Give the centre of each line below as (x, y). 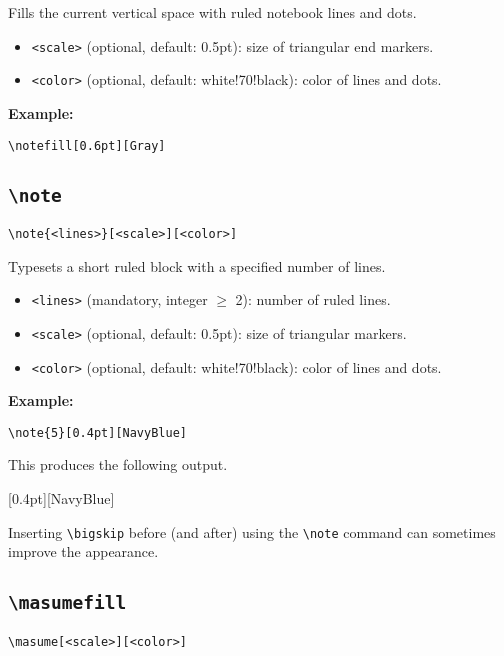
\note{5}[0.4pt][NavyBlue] (97, 432)
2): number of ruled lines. (313, 299)
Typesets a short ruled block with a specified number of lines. (197, 265)
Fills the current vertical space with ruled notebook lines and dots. (212, 12)
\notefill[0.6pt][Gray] (87, 145)
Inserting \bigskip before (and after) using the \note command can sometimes (252, 531)
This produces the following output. (118, 464)
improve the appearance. (83, 551)
